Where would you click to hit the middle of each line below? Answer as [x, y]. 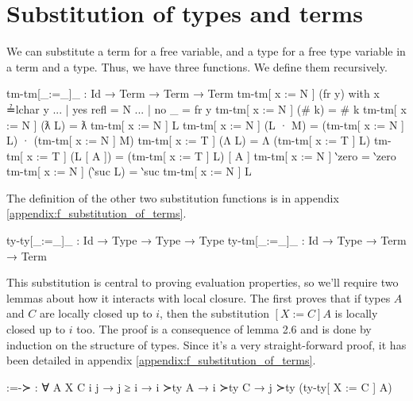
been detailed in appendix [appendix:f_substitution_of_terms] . [161, 360]
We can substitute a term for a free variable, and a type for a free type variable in [206, 51]
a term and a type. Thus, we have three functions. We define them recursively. [197, 66]
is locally [356, 313]
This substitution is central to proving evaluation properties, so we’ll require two [203, 282]
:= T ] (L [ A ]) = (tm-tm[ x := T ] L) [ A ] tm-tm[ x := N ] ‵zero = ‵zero [216, 155]
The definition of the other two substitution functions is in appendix [173, 197]
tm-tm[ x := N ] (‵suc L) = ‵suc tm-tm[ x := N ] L [129, 171]
